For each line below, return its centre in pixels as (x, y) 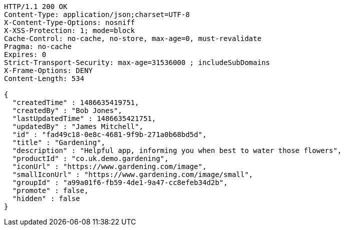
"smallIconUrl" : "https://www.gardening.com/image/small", (133, 174)
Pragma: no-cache (38, 46)
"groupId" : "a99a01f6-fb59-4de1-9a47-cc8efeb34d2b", (120, 182)
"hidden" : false (46, 198)
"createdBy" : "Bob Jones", (67, 110)
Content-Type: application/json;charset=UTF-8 (97, 14)
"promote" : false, (50, 190)
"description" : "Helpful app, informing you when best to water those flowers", (177, 150)
